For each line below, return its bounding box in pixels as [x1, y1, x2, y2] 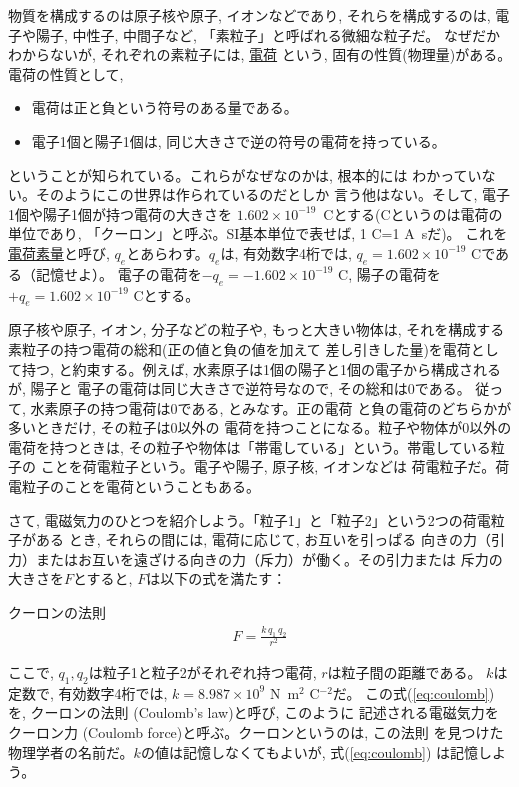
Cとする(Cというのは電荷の [323, 203, 503, 224]
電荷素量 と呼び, [8, 242, 110, 263]
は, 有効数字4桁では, [220, 242, 352, 263]
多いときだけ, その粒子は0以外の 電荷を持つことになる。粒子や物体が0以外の [8, 417, 512, 438]
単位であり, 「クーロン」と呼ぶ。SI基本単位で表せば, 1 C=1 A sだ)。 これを [8, 223, 508, 244]
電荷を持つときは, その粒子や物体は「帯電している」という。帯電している [8, 436, 491, 457]
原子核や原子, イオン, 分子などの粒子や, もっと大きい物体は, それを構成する [8, 319, 505, 340]
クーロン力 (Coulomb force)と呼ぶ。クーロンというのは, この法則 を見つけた [8, 722, 504, 743]
